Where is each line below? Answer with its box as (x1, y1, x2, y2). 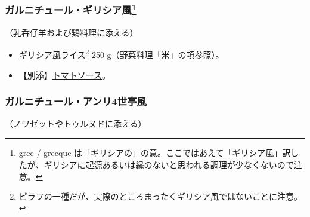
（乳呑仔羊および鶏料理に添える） (5, 26, 138, 38)
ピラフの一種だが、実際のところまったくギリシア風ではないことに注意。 (18, 190, 302, 202)
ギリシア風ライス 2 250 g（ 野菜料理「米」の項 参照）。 (18, 47, 224, 60)
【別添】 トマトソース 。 (18, 68, 111, 81)
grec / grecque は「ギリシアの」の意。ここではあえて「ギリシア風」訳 (18, 146, 291, 158)
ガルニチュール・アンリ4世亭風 (5, 94, 147, 109)
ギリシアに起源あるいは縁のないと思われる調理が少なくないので (44, 158, 294, 170)
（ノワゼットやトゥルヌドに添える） (5, 117, 147, 130)
